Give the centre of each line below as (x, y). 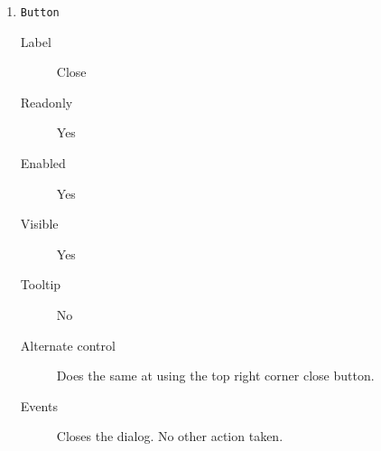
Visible (39, 224)
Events (39, 405)
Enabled (43, 163)
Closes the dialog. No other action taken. (170, 436)
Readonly (46, 102)
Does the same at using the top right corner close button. (215, 376)
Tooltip (41, 284)
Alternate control (68, 345)
